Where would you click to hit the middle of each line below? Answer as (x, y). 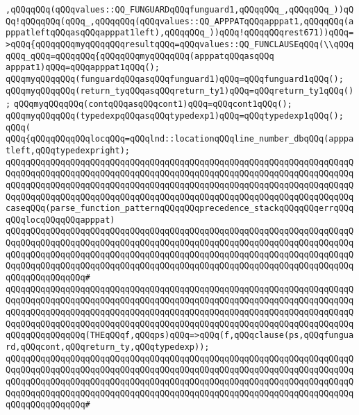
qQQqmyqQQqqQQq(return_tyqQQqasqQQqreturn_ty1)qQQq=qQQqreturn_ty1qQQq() (180, 91)
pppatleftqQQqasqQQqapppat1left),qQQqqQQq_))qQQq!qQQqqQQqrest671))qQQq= (180, 33)
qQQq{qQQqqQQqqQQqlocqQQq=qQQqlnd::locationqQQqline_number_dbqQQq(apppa (180, 139)
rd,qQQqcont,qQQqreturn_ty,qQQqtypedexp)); (108, 347)
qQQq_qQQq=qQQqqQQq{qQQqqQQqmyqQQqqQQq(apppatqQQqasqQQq (140, 56)
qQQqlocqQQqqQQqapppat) (60, 220)
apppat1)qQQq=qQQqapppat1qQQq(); (83, 68)
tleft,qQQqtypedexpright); (68, 150)
